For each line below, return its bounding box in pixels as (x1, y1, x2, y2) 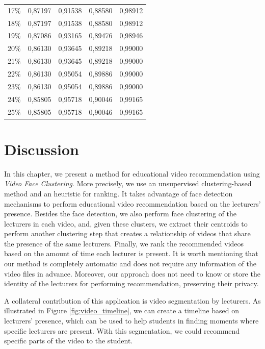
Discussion (4, 138, 79, 159)
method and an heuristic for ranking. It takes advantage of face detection (4, 188, 233, 198)
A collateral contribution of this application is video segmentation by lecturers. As (4, 295, 261, 306)
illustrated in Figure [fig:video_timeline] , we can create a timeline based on (4, 305, 239, 316)
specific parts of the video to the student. (4, 335, 133, 346)
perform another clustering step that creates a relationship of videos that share (4, 228, 251, 239)
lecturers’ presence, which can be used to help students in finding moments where (4, 315, 259, 326)
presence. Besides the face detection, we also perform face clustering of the (4, 208, 237, 219)
